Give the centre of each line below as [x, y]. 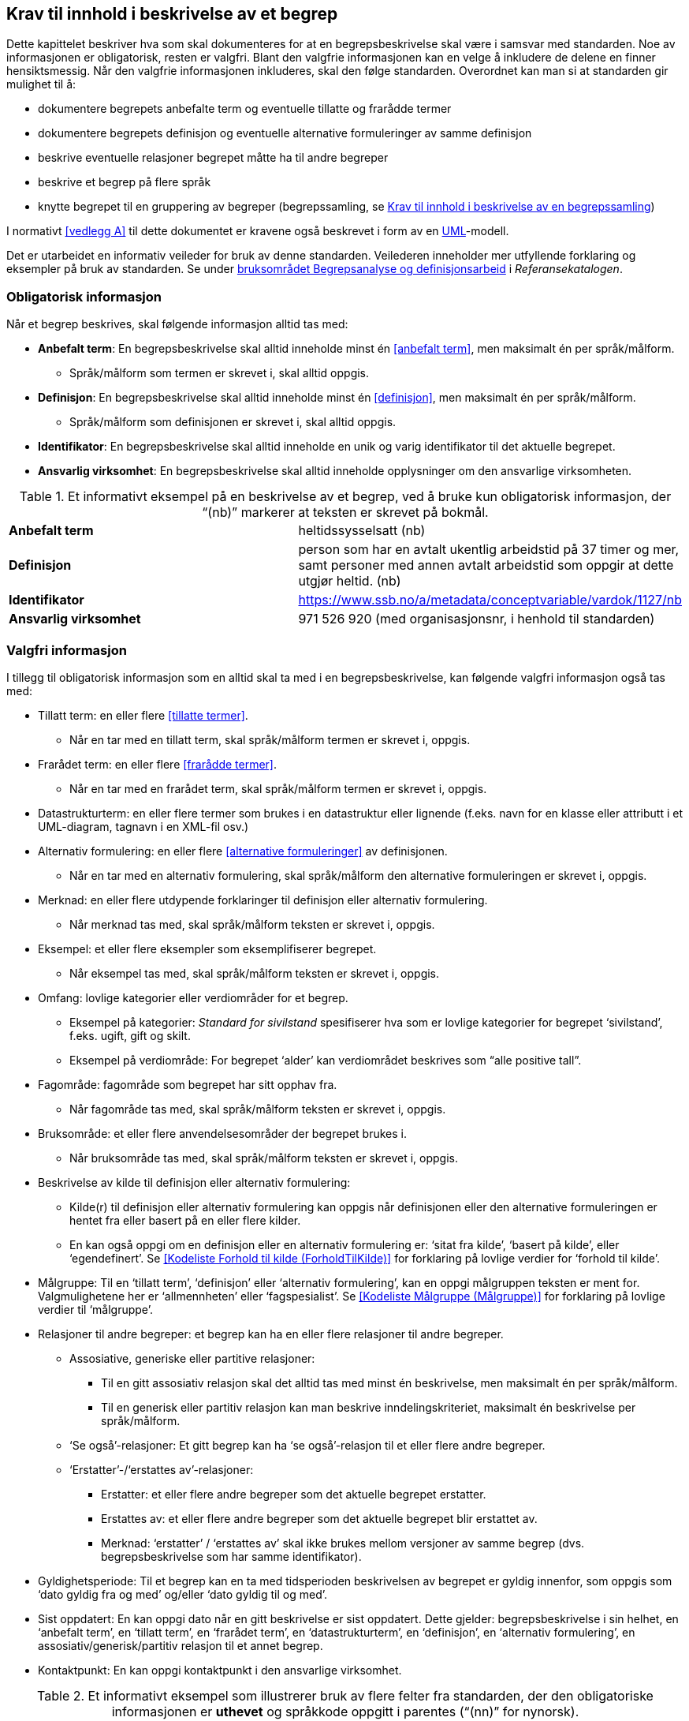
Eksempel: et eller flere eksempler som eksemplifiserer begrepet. [207, 948]
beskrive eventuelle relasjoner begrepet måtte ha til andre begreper [213, 158]
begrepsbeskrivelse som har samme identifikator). [231, 1556]
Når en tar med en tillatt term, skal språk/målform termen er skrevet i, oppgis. [270, 739]
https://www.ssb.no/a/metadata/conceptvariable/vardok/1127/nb [490, 600]
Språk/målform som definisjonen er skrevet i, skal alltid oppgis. [233, 422]
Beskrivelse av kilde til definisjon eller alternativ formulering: [194, 1182]
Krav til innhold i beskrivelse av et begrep [172, 14]
